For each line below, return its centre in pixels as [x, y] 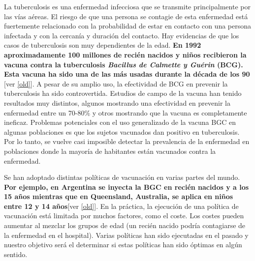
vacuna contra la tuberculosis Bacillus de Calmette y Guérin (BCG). [124, 64]
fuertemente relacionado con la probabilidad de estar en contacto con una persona [128, 26]
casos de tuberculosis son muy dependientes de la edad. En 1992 [103, 45]
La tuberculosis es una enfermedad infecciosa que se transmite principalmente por [127, 6]
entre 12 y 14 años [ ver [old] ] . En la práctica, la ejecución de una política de [121, 206]
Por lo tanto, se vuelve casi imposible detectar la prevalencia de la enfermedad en [127, 141]
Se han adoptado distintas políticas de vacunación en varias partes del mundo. [122, 177]
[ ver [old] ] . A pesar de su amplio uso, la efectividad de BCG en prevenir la [116, 83]
